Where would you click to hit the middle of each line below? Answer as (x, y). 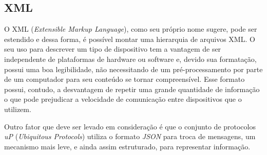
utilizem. (18, 109)
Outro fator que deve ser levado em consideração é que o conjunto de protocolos (130, 126)
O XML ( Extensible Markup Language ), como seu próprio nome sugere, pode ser (131, 29)
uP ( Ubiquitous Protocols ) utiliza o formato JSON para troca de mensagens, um (130, 136)
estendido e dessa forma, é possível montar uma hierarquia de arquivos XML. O (130, 39)
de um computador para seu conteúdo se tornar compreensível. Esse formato (125, 79)
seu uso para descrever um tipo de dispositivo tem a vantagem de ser (113, 49)
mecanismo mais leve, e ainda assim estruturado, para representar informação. (127, 146)
